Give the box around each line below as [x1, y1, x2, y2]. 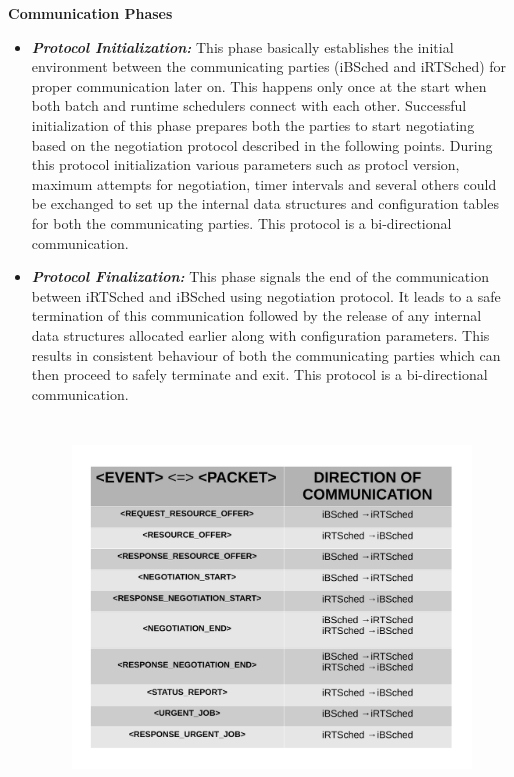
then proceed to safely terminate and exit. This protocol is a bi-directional [31, 364, 488, 385]
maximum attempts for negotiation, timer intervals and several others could [31, 173, 497, 194]
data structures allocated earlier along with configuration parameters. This [31, 324, 490, 345]
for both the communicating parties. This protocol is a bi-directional [31, 212, 452, 233]
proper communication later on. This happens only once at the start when [31, 75, 487, 96]
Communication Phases [8, 3, 173, 23]
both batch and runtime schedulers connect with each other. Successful [31, 95, 467, 116]
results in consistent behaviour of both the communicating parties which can [31, 344, 501, 365]
